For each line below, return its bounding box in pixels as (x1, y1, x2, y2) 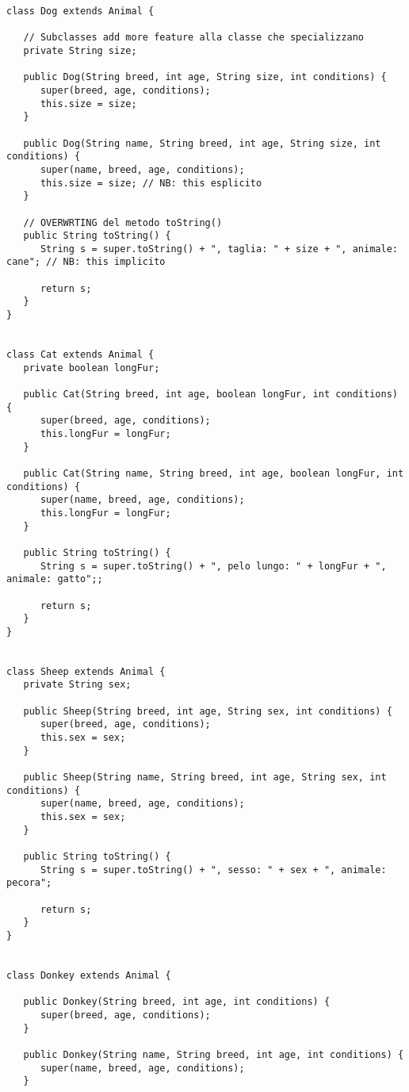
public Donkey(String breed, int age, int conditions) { (23, 996, 331, 1008)
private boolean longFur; (23, 362, 160, 374)
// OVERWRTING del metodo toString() (23, 216, 223, 228)
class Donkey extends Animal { (6, 969, 171, 981)
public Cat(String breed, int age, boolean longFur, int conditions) (23, 389, 398, 400)
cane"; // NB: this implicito (6, 256, 166, 268)
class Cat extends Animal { (6, 349, 155, 361)
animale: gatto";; (6, 573, 103, 585)
